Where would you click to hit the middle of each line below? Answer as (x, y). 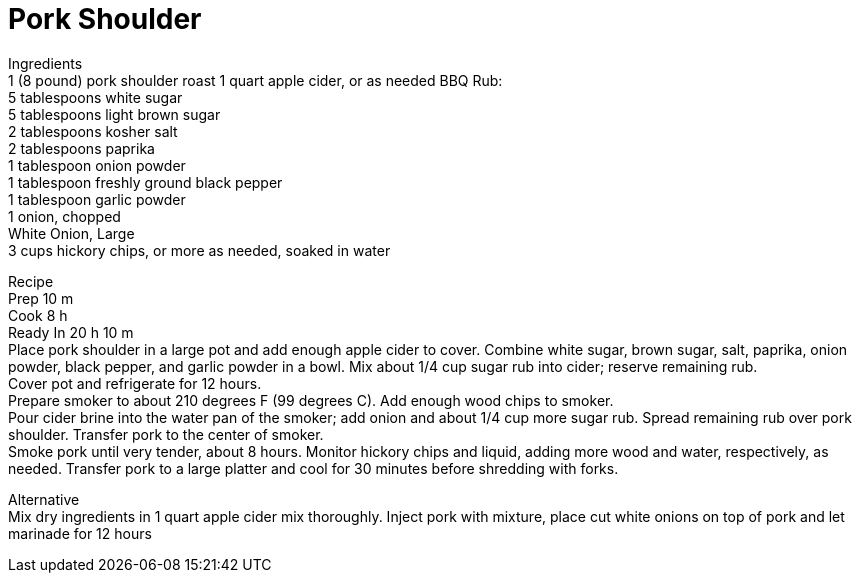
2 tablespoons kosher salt (93, 131)
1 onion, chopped (64, 216)
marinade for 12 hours (80, 533)
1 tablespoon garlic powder (97, 199)
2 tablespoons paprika (81, 148)
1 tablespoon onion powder (97, 165)
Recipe (31, 281)
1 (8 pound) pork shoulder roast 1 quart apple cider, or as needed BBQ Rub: (255, 80)
